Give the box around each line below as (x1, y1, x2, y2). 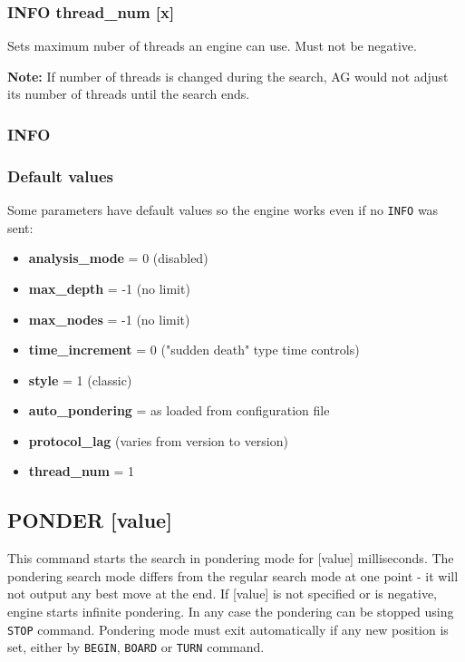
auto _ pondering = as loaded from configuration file (28, 401, 330, 420)
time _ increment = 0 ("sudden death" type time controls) (28, 340, 360, 359)
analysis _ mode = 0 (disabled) (28, 248, 208, 268)
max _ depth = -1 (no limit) (28, 278, 190, 297)
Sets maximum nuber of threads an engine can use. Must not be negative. (7, 36, 417, 55)
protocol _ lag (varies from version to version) (28, 431, 288, 450)
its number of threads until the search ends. (7, 84, 250, 103)
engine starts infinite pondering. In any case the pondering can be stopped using (7, 602, 454, 621)
